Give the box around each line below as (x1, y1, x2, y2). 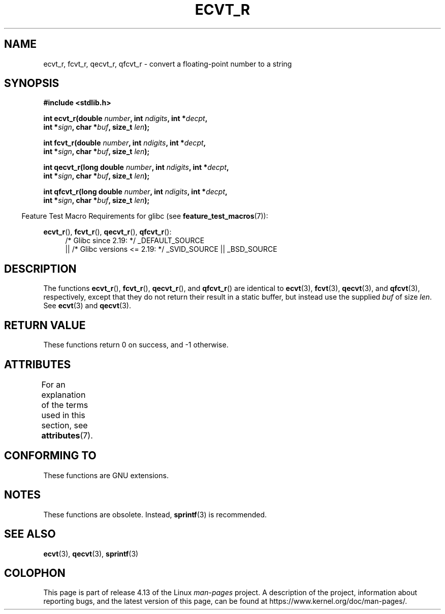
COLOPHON (4, 566, 66, 579)
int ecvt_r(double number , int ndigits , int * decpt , (43, 114, 208, 123)
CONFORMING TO (4, 449, 97, 462)
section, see (41, 420, 88, 430)
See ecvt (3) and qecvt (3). (43, 301, 132, 310)
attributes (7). (41, 430, 93, 441)
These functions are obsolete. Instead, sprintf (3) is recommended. (43, 510, 267, 519)
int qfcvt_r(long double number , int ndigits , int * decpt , (43, 187, 228, 196)
